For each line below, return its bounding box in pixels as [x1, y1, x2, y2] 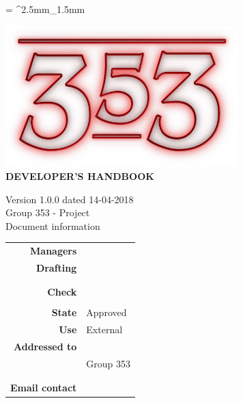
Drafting [35, 260, 77, 274]
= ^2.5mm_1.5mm [5, 2, 85, 16]
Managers [30, 244, 77, 258]
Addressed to [13, 339, 77, 354]
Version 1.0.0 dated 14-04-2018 [5, 192, 134, 206]
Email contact [10, 380, 77, 395]
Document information [5, 218, 100, 233]
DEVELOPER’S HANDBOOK [5, 168, 154, 183]
